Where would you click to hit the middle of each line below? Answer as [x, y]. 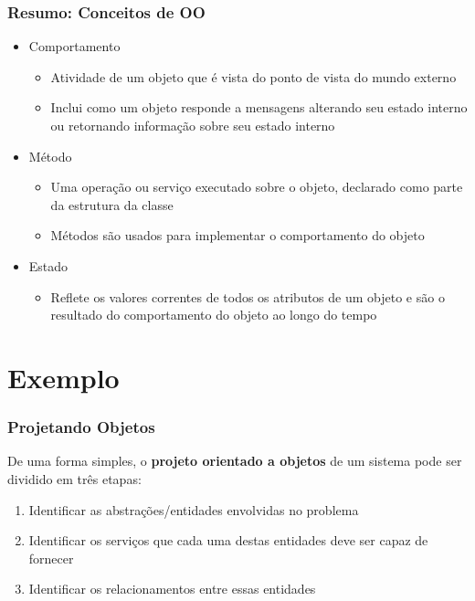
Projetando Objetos [81, 427]
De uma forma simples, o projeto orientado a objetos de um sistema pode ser [235, 461]
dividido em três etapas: [74, 478]
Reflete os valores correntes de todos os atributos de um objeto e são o [248, 296]
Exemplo [63, 377]
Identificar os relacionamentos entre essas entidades [172, 589]
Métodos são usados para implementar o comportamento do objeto [237, 235]
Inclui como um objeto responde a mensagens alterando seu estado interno [259, 107]
